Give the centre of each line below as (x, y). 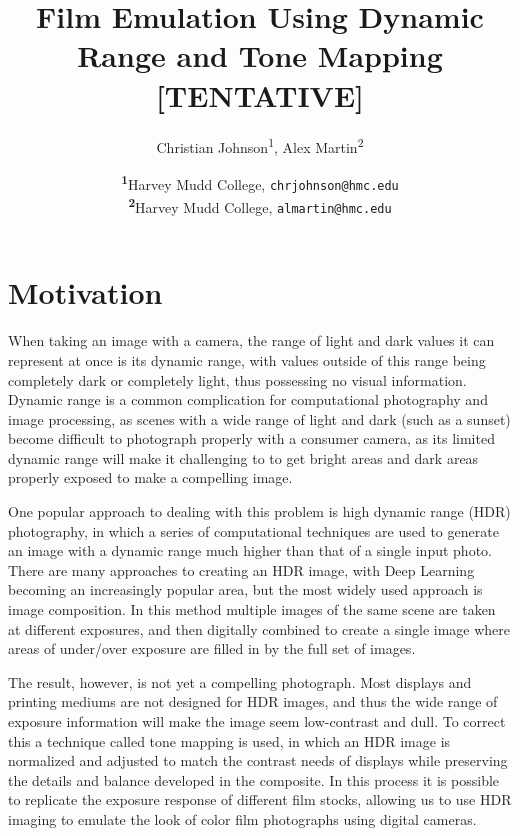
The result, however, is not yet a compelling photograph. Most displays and (240, 681)
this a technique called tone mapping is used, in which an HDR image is (229, 740)
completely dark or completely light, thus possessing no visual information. (237, 379)
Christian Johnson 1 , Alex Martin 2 (260, 145)
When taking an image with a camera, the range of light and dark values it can (251, 340)
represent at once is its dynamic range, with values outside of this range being (247, 359)
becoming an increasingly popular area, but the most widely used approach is (245, 589)
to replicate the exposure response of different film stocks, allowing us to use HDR (260, 799)
